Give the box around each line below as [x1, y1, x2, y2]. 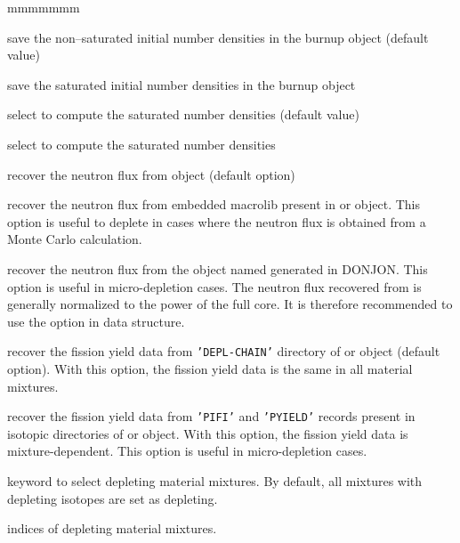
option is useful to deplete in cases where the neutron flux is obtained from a [7, 212, 426, 231]
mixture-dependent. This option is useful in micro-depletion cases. [7, 442, 367, 460]
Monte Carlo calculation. [7, 230, 142, 248]
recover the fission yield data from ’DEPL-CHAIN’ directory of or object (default [7, 342, 440, 361]
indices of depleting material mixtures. [7, 519, 217, 538]
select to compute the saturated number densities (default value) [7, 105, 359, 124]
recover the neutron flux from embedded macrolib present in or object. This [7, 195, 420, 214]
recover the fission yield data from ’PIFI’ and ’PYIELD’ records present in [7, 407, 416, 425]
